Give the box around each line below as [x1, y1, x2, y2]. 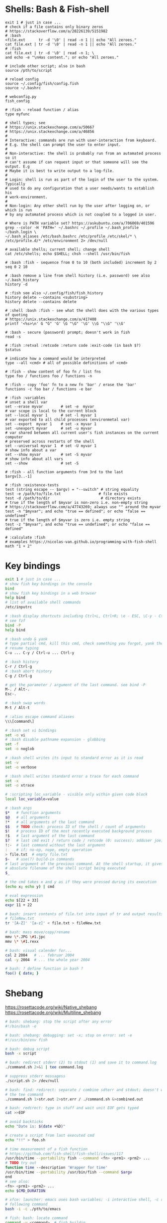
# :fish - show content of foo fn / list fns [5, 369, 101, 374]
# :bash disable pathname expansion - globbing [5, 737, 106, 742]
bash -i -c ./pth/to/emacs [5, 1207, 61, 1212]
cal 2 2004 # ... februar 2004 [5, 953, 75, 958]
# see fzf [5, 618, 26, 623]
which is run [5, 207, 32, 212]
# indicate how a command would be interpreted [5, 356, 106, 361]
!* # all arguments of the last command [5, 819, 94, 824]
